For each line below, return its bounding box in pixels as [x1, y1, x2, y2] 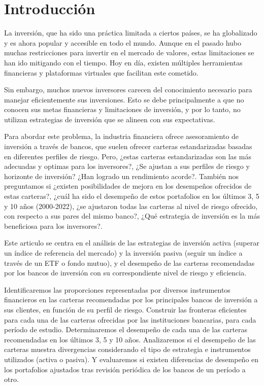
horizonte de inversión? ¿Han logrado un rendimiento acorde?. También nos [4, 170, 239, 181]
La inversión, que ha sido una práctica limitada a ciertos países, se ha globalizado [4, 27, 257, 38]
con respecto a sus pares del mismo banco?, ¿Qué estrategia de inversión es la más [4, 210, 260, 221]
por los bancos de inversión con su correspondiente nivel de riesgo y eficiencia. [4, 267, 247, 278]
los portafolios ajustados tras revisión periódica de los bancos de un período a [4, 364, 246, 374]
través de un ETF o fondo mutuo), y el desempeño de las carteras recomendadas [4, 257, 255, 268]
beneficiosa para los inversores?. [4, 220, 103, 231]
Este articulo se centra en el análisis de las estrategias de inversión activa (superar [4, 237, 259, 248]
